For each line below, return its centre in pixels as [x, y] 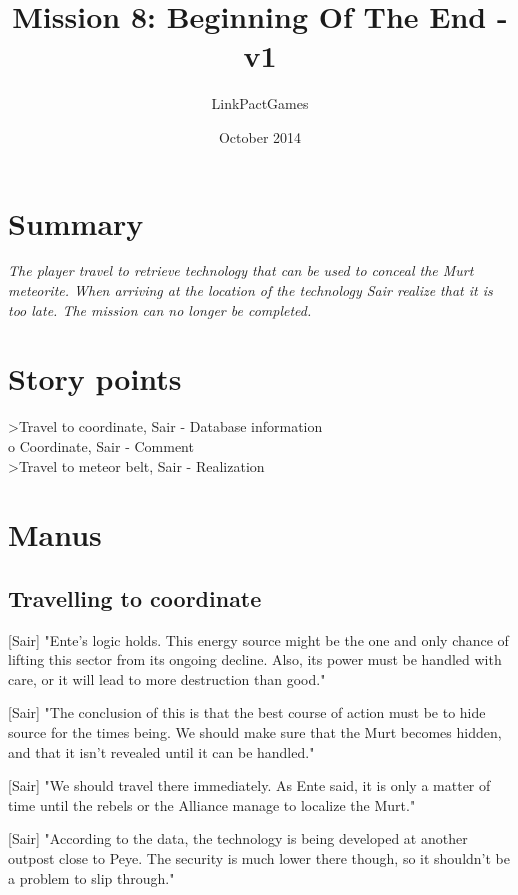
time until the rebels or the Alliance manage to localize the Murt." [212, 804]
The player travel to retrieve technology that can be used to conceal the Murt [241, 270]
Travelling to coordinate [135, 597]
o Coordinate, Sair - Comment [101, 445]
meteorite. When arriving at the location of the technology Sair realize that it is [250, 290]
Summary [76, 222]
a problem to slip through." [91, 877]
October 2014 [260, 136]
